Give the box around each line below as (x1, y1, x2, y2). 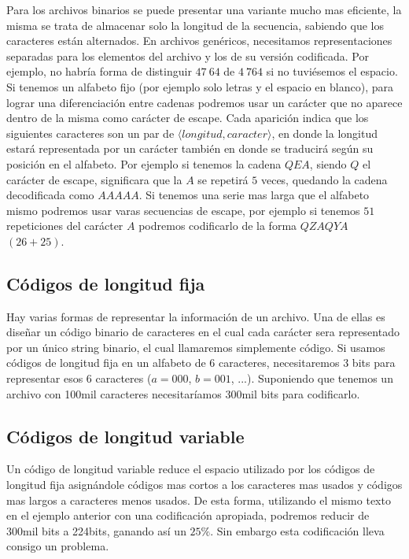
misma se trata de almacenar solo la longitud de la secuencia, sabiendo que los (6, 17, 384, 33)
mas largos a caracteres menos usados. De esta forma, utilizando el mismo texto (6, 491, 391, 508)
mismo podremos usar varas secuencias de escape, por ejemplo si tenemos (6, 202, 360, 218)
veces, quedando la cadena (260, 171, 388, 187)
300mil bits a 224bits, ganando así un (6, 522, 186, 539)
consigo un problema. (6, 538, 109, 554)
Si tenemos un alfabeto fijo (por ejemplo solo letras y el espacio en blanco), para (6, 78, 393, 94)
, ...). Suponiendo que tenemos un (230, 370, 393, 387)
